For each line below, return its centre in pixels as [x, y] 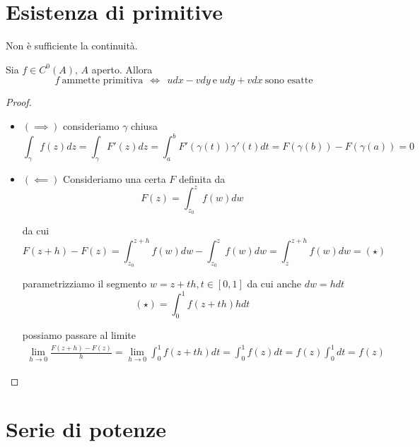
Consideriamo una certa [115, 178]
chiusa [144, 125]
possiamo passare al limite [79, 335]
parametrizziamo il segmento [84, 284]
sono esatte [289, 81]
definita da [202, 178]
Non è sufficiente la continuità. [72, 46]
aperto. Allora [122, 69]
